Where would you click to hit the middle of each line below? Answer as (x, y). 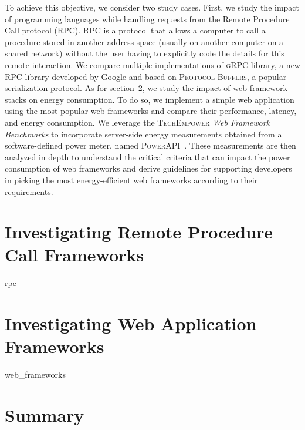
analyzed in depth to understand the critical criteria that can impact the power (148, 157)
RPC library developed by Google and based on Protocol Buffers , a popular (146, 76)
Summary (45, 415)
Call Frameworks (74, 255)
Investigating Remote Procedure (139, 232)
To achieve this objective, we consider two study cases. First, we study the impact (152, 7)
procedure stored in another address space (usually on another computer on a (144, 41)
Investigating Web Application (131, 323)
